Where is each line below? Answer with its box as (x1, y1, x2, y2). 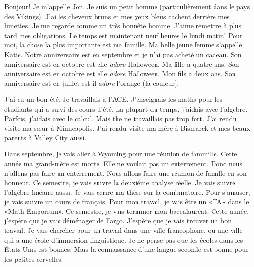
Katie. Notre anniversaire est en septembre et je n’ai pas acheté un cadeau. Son (4, 49, 242, 59)
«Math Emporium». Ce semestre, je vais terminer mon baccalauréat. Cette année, (4, 206, 249, 216)
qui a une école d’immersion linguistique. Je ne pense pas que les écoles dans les (4, 234, 243, 245)
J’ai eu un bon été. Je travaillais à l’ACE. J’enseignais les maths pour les (4, 94, 222, 104)
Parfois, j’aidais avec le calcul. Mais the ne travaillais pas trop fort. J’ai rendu (4, 113, 237, 123)
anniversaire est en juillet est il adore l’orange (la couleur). (4, 77, 179, 88)
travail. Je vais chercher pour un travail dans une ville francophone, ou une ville (4, 225, 243, 235)
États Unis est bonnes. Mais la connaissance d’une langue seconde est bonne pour (4, 244, 249, 254)
